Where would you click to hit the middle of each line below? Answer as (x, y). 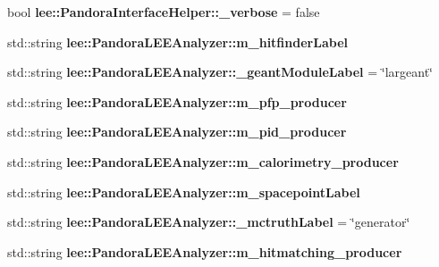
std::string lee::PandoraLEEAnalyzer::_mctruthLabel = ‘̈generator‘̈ (209, 222)
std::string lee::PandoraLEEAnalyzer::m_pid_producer (177, 132)
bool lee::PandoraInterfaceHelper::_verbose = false (164, 12)
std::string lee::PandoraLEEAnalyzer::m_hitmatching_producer (205, 251)
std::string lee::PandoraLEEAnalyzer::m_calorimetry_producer (203, 161)
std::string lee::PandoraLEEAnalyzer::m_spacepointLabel (184, 192)
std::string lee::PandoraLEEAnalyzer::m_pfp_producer (177, 101)
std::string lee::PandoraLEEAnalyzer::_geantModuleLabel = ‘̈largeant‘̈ (220, 72)
